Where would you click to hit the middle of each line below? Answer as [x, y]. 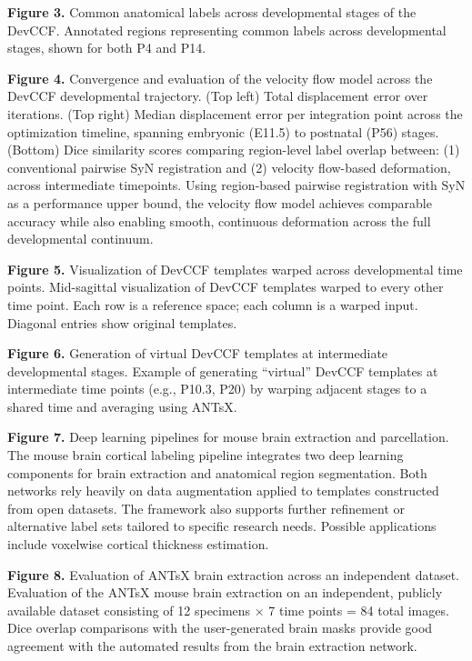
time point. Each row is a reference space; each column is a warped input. [213, 304]
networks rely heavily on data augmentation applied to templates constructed [223, 491]
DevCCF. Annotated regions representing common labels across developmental [227, 30]
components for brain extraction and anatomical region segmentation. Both [217, 472]
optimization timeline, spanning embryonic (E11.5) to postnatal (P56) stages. [223, 131]
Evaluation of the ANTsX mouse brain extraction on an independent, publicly [225, 592]
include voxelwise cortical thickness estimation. [138, 544]
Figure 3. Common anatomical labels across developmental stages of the [212, 12]
